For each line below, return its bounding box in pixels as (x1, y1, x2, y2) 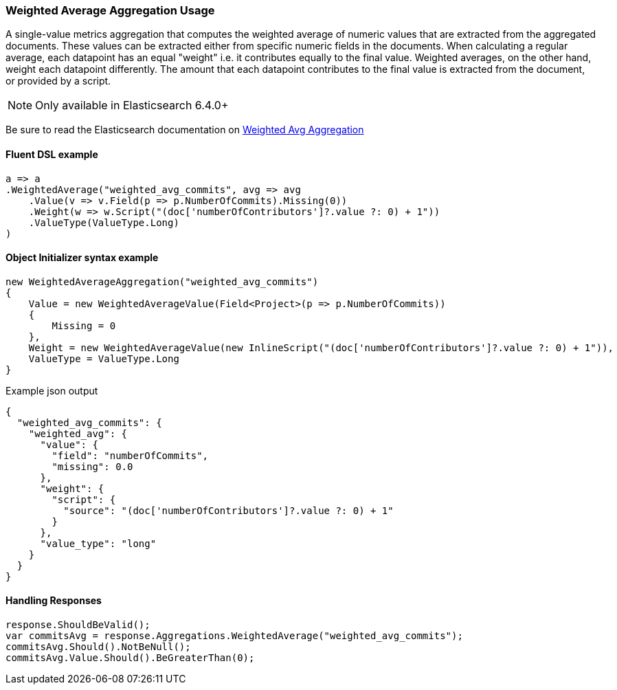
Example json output (5, 384, 98, 397)
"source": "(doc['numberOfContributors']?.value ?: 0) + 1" (63, 504, 394, 516)
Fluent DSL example (5, 148, 98, 160)
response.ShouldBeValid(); (5, 619, 150, 631)
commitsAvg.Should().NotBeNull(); (5, 641, 191, 653)
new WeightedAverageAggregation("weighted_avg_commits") (5, 276, 319, 287)
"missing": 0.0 (52, 460, 133, 472)
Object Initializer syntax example (5, 252, 159, 264)
